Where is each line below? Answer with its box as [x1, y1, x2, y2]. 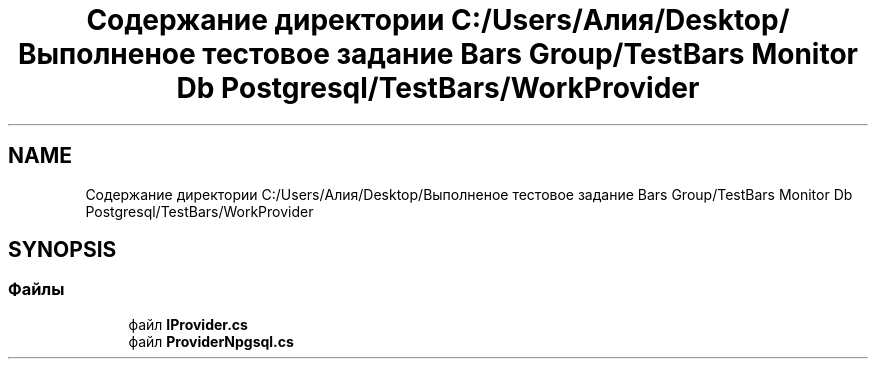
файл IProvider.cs [128, 315, 248, 333]
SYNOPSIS [8, 237, 117, 263]
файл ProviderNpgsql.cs [128, 332, 294, 350]
